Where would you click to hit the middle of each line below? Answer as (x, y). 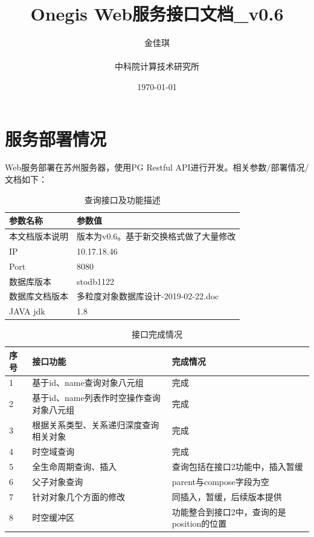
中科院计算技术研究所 (157, 66)
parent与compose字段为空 (220, 481)
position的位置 (199, 523)
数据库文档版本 (39, 296)
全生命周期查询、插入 (75, 466)
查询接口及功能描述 (122, 199)
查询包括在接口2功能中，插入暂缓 (237, 466)
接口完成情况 (157, 334)
